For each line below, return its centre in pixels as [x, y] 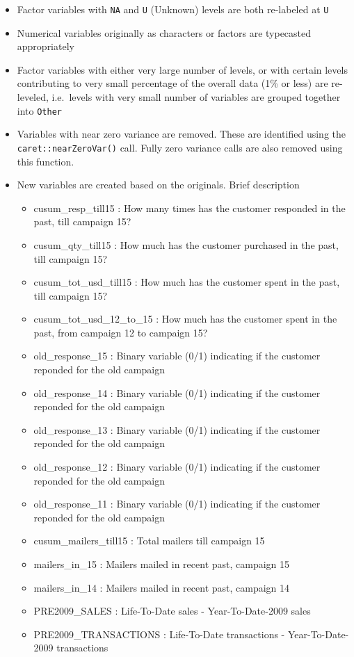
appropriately [46, 46]
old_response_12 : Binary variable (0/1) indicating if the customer [177, 467]
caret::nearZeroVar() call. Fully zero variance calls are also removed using [180, 147]
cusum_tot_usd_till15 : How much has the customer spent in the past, [187, 282]
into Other [39, 110]
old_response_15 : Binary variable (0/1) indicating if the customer [177, 356]
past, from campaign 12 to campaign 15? [121, 332]
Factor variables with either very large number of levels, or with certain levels [182, 69]
